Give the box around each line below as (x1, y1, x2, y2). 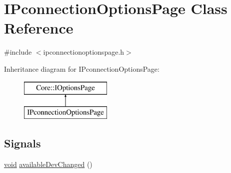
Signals (4, 135, 41, 151)
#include (4, 47, 32, 57)
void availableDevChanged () (4, 158, 92, 169)
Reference (4, 18, 73, 38)
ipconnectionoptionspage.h (43, 47, 124, 57)
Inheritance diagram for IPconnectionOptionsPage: (4, 63, 159, 74)
